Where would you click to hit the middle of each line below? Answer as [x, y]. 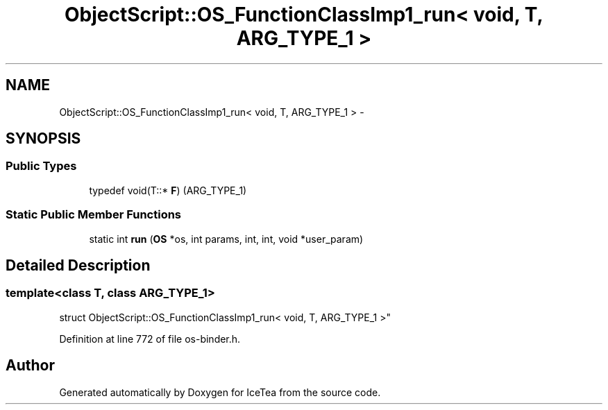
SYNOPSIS [43, 139]
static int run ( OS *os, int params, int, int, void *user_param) [226, 239]
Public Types [41, 166]
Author [30, 366]
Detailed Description [78, 265]
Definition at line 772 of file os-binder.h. [150, 339]
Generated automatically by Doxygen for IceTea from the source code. [220, 392]
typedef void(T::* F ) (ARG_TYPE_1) [168, 190]
